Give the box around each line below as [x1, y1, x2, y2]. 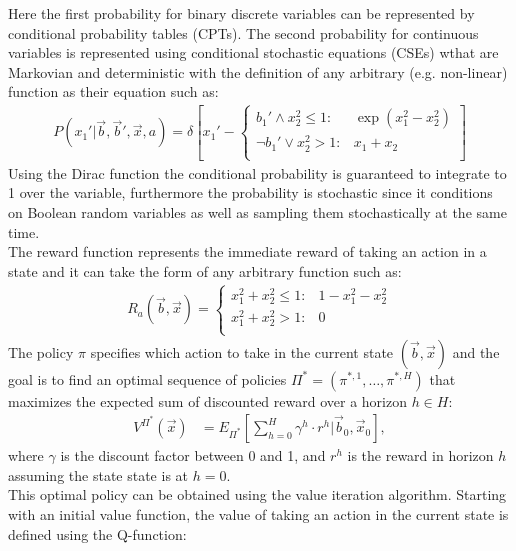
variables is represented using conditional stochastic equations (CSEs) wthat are [8, 42, 499, 63]
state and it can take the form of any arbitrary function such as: [8, 260, 402, 281]
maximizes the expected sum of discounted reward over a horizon [8, 390, 407, 411]
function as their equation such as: [8, 81, 219, 102]
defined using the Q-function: [8, 523, 187, 544]
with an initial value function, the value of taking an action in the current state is [8, 503, 509, 524]
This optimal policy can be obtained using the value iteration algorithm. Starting [8, 484, 507, 505]
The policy [8, 341, 74, 362]
